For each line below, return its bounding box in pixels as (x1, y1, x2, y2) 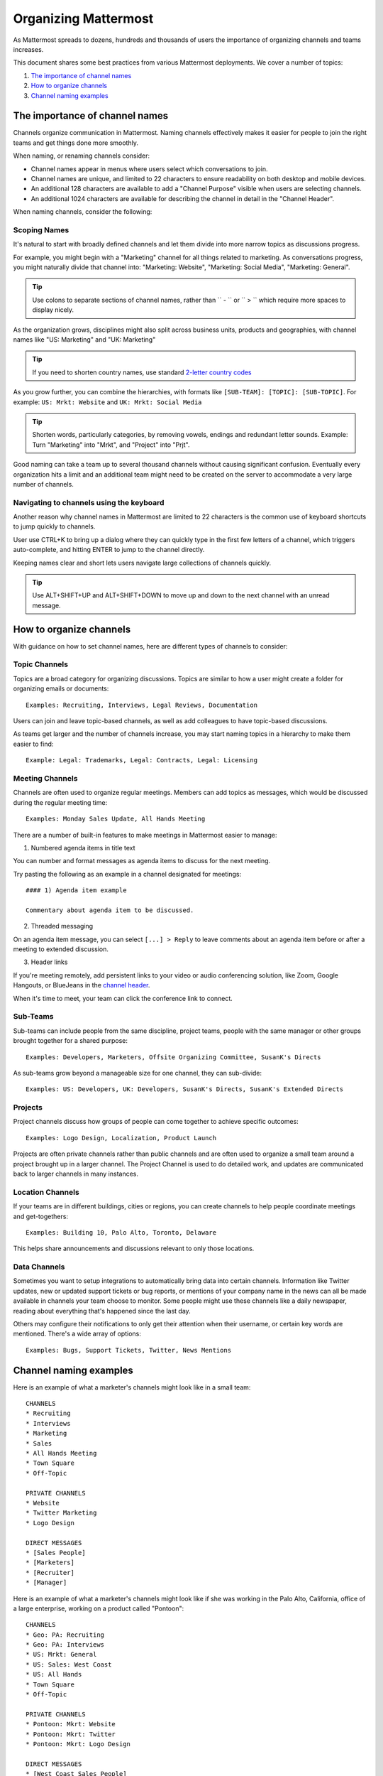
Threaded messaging (30, 922, 94, 931)
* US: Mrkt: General (26, 1650, 97, 1659)
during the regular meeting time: (13, 798, 108, 806)
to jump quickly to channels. (13, 522, 96, 531)
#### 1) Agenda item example (26, 887, 127, 894)
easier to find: (13, 740, 54, 748)
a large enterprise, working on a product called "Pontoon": (13, 1604, 184, 1613)
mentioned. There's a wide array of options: (13, 1329, 141, 1338)
